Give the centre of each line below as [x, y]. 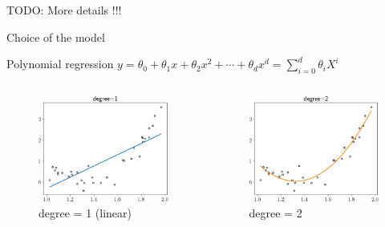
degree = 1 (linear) [85, 213]
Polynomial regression [60, 64]
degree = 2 [276, 213]
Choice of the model [56, 36]
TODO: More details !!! [64, 10]
